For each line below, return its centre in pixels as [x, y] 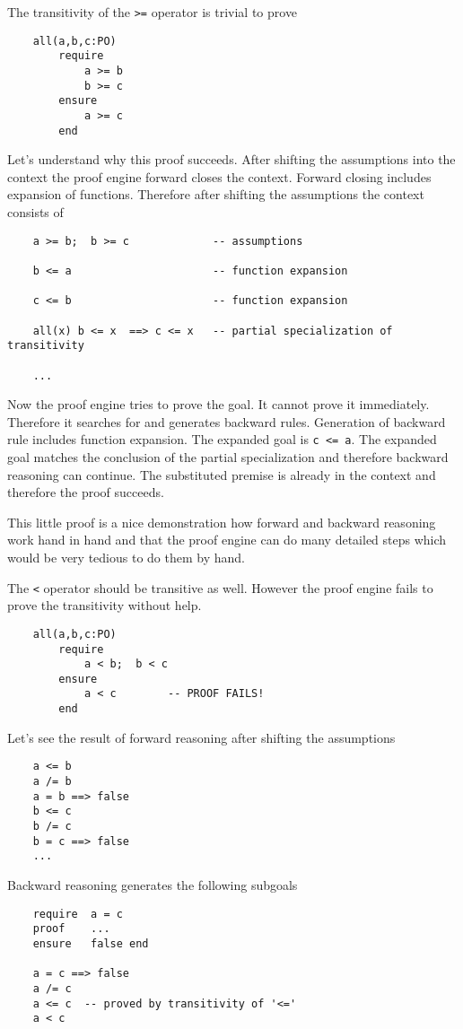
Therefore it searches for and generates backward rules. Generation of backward [227, 421]
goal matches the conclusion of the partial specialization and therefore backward [228, 457]
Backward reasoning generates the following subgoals [153, 884]
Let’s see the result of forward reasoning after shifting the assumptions [201, 737]
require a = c [78, 914]
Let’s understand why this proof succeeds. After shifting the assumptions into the [231, 159]
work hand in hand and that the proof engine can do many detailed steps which [227, 540]
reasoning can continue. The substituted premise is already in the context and [222, 474]
